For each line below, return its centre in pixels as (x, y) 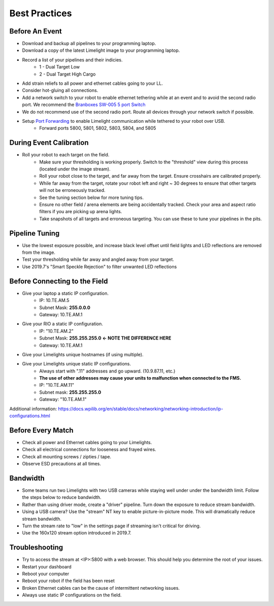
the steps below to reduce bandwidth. (62, 497)
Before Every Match (41, 430)
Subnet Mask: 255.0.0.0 (65, 308)
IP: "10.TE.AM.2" (56, 331)
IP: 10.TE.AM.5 (54, 300)
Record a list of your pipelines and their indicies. (72, 60)
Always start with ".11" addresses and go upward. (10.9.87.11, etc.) (107, 371)
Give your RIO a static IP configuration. (63, 324)
